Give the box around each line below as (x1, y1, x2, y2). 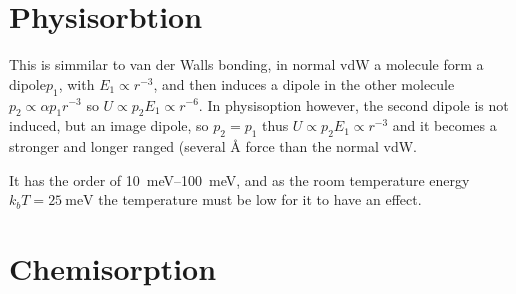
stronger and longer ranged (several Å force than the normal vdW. (9, 136, 418, 157)
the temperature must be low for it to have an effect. (98, 189, 422, 210)
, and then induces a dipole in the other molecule (153, 73, 455, 94)
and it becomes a (392, 115, 497, 136)
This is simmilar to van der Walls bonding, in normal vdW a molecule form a (9, 54, 484, 75)
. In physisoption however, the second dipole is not (198, 94, 509, 115)
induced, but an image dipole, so (9, 115, 209, 136)
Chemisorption (9, 248, 217, 289)
